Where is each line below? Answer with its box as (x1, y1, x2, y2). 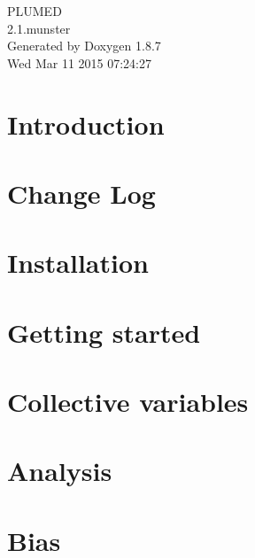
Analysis (7, 453, 112, 489)
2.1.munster (7, 19, 71, 37)
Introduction (7, 105, 165, 142)
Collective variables (7, 384, 249, 420)
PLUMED (7, 2, 62, 19)
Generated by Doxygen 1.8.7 (7, 36, 161, 55)
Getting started (7, 314, 201, 350)
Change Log (7, 174, 156, 211)
